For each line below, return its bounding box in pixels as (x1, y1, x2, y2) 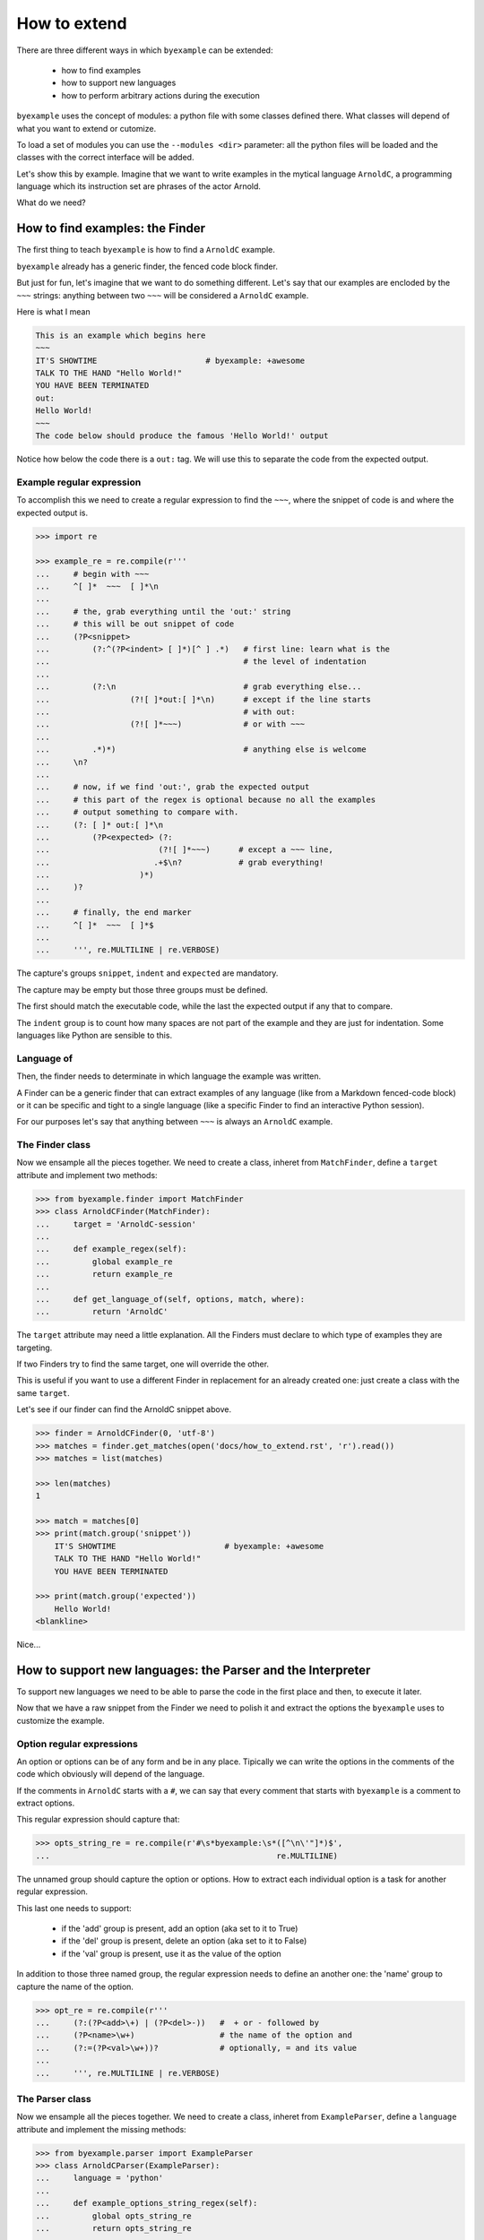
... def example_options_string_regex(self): (35, 2198, 258, 2209)
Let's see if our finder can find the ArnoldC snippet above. (16, 1404, 232, 1415)
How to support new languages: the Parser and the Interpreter (16, 1662, 371, 1677)
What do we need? (16, 197, 86, 208)
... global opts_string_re (35, 2210, 192, 2221)
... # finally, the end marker (35, 908, 192, 918)
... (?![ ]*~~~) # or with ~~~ (35, 719, 306, 729)
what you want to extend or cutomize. (16, 123, 157, 134)
